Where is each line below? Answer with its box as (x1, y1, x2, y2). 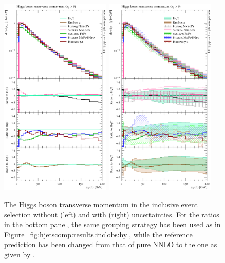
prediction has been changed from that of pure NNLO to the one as (4, 239, 217, 250)
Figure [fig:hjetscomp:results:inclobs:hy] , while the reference (4, 229, 193, 239)
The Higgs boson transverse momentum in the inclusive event (4, 199, 198, 210)
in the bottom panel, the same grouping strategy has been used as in (4, 219, 221, 230)
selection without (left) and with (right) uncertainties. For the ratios (4, 209, 219, 219)
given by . (4, 249, 35, 259)
